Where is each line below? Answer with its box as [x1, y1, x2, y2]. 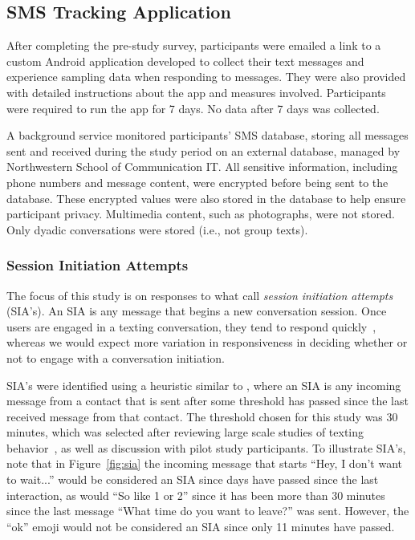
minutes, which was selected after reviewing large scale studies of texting [6, 424, 364, 441]
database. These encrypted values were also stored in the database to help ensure [6, 189, 406, 206]
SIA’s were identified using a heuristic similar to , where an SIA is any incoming [6, 376, 401, 393]
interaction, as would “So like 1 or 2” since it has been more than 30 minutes [6, 486, 385, 503]
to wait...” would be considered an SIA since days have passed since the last [6, 471, 379, 488]
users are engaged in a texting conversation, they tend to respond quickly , [6, 318, 376, 335]
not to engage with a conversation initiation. [6, 349, 225, 366]
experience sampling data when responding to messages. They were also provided [6, 68, 406, 85]
